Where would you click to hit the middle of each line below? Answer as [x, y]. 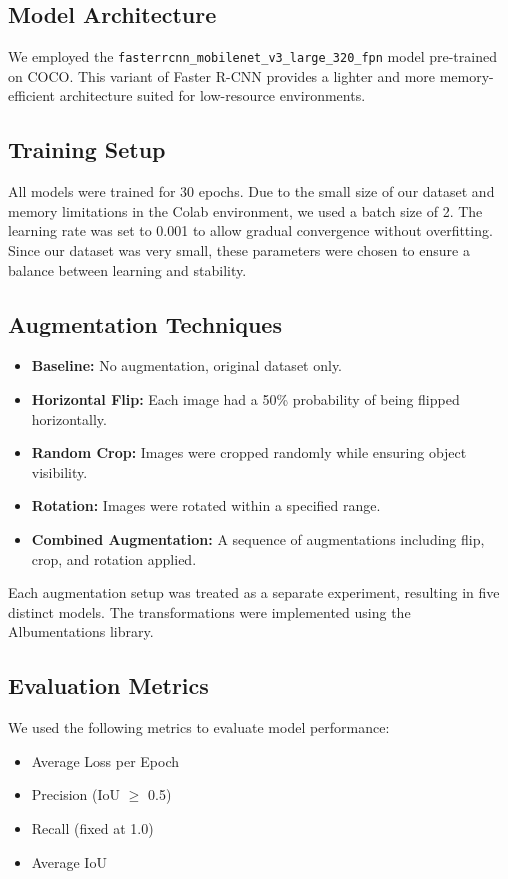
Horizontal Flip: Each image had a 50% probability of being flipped [245, 399]
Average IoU [69, 861]
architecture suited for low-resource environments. [212, 95]
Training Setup [87, 149]
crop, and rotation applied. [114, 558]
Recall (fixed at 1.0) [92, 827]
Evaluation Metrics [108, 685]
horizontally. [69, 418]
